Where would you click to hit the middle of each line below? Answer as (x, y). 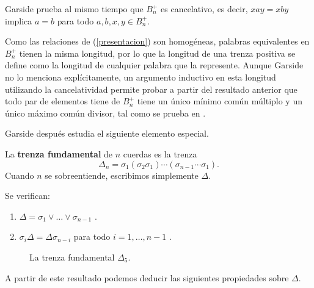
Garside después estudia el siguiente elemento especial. (107, 133)
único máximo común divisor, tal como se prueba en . (105, 113)
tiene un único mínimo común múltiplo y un (220, 101)
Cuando (20, 175)
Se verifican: (27, 196)
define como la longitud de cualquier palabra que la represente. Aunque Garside (154, 65)
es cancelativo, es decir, (204, 9)
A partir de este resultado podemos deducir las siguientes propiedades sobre (147, 277)
